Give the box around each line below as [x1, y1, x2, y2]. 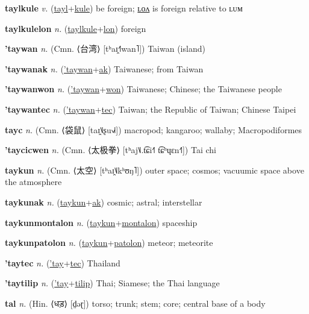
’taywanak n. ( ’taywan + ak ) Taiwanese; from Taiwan [5, 62, 204, 75]
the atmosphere [5, 175, 62, 188]
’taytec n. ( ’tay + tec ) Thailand [5, 256, 120, 269]
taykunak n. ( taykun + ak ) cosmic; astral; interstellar [5, 195, 202, 208]
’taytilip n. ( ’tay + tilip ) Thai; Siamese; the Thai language [5, 277, 220, 289]
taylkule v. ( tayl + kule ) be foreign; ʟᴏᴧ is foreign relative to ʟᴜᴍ [5, 2, 243, 14]
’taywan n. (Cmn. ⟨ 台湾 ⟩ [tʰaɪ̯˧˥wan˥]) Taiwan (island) [5, 42, 205, 55]
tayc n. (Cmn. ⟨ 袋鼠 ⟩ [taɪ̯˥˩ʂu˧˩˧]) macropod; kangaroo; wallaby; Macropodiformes [5, 123, 302, 136]
